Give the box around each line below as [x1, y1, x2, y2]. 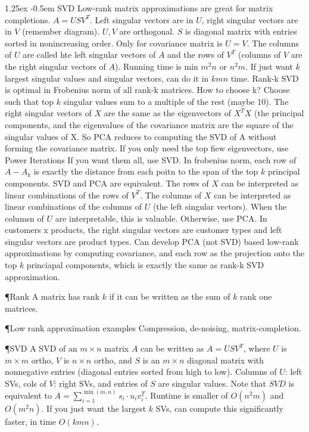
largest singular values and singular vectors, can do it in [5, 72, 209, 84]
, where [244, 342, 270, 355]
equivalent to [5, 389, 52, 401]
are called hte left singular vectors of [23, 48, 156, 61]
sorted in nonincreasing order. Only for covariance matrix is [5, 36, 223, 49]
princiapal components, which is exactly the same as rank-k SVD [26, 259, 264, 271]
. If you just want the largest [41, 402, 146, 414]
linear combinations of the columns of [5, 200, 142, 213]
